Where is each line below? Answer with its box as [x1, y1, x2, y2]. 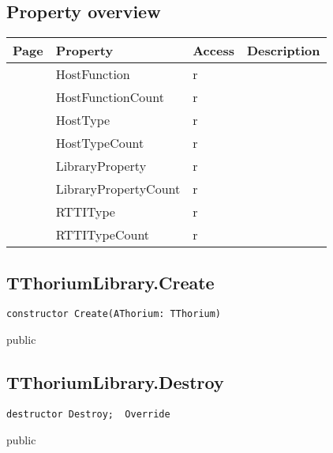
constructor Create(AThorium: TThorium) [6, 308, 222, 320]
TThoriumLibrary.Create [6, 270, 215, 294]
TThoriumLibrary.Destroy [6, 370, 224, 394]
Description [246, 41, 320, 60]
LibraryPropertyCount [55, 179, 181, 198]
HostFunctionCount [55, 88, 164, 107]
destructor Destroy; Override [6, 408, 170, 420]
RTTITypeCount [55, 225, 150, 244]
